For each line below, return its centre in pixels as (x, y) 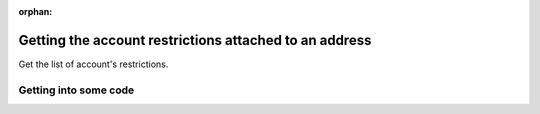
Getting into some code (76, 90)
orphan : (35, 11)
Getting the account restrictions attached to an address (195, 40)
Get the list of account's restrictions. (93, 64)
